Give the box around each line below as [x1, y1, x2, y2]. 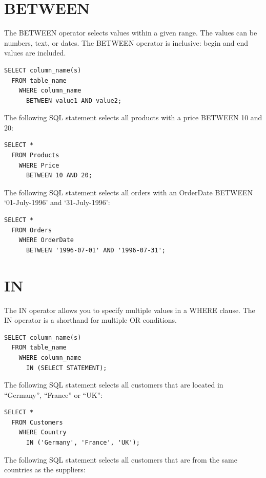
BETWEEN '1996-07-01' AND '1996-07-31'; [26, 246, 166, 254]
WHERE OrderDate [18, 236, 74, 244]
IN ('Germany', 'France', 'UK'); [26, 439, 140, 447]
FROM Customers [11, 418, 63, 426]
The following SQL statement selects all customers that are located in [4, 379, 223, 390]
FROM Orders [11, 226, 52, 234]
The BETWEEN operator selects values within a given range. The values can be [4, 27, 257, 38]
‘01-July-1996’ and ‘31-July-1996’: [4, 197, 110, 208]
